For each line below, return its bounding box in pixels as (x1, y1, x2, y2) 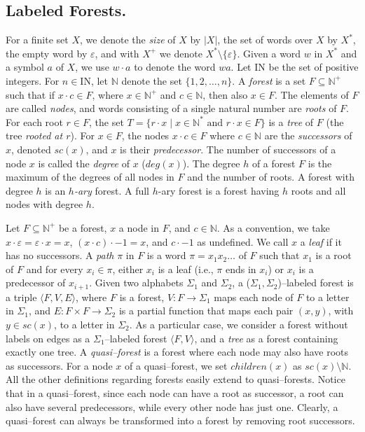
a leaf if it (300, 234, 342, 249)
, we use (75, 60, 109, 74)
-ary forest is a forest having (158, 183, 280, 197)
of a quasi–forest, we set (125, 358, 228, 372)
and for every (26, 261, 83, 276)
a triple (6, 289, 37, 304)
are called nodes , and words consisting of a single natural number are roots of (6, 101, 337, 116)
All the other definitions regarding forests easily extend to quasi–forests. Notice (6, 372, 345, 386)
